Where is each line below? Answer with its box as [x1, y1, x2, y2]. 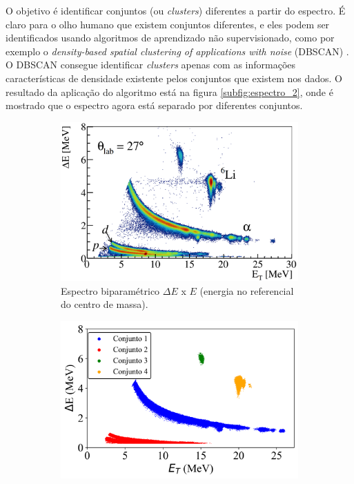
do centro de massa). [61, 297, 148, 311]
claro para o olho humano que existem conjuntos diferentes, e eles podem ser [6, 17, 330, 31]
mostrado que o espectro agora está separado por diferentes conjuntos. [6, 98, 303, 113]
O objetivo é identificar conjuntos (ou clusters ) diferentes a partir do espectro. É [6, 3, 346, 17]
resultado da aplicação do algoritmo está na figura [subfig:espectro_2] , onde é [6, 84, 333, 99]
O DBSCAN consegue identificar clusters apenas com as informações [6, 57, 296, 72]
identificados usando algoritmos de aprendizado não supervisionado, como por [6, 30, 335, 45]
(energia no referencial [199, 283, 294, 298]
